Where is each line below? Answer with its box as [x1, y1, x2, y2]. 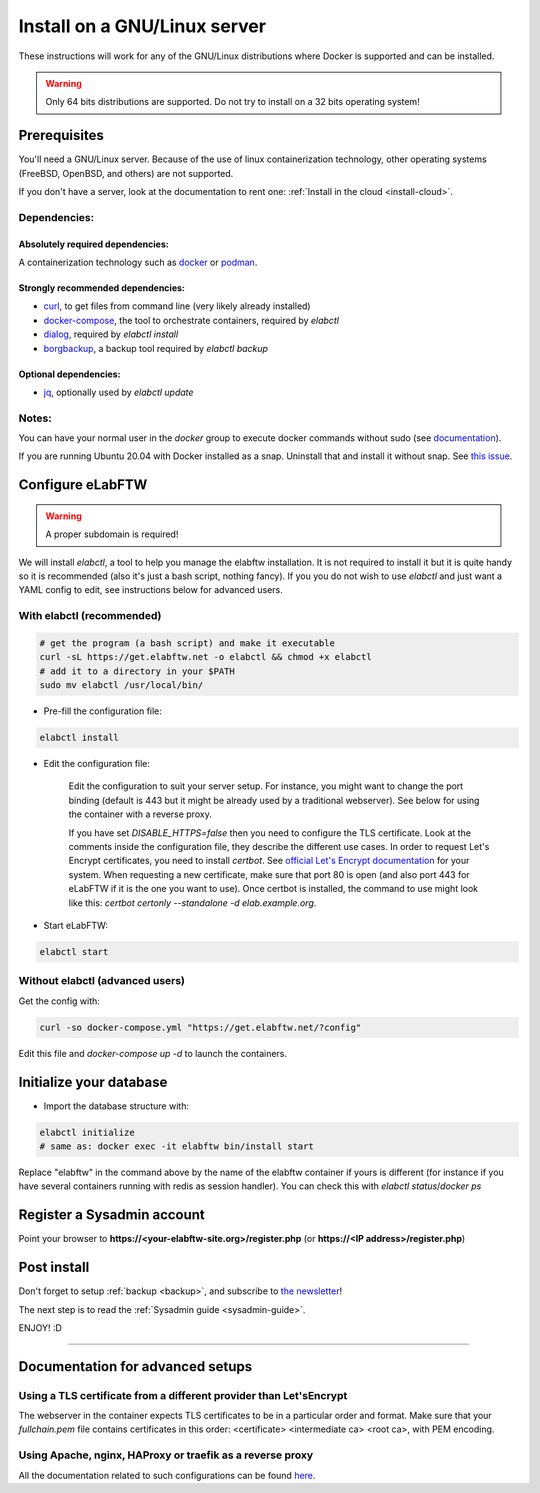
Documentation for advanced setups [18, 1358, 253, 1375]
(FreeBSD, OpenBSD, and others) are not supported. [18, 167, 234, 179]
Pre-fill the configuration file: [43, 705, 162, 717]
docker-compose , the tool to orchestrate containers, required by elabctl [43, 314, 340, 326]
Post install [18, 1259, 90, 1276]
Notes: [18, 411, 52, 425]
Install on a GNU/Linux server [18, 15, 267, 37]
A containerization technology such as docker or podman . [18, 256, 258, 268]
